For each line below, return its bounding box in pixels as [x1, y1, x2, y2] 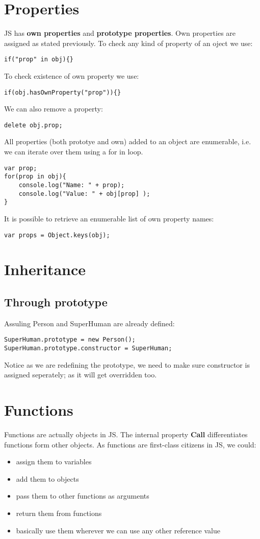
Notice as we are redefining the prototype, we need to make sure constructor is [4, 359, 250, 370]
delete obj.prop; [4, 121, 63, 129]
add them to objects [16, 473, 79, 484]
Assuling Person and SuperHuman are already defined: [4, 318, 175, 328]
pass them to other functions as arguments [16, 490, 149, 501]
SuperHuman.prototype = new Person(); [4, 336, 136, 344]
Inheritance [4, 259, 86, 280]
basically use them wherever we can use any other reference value [16, 525, 220, 535]
